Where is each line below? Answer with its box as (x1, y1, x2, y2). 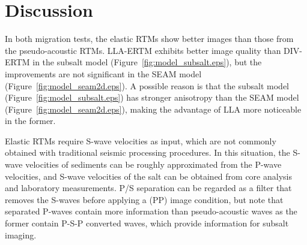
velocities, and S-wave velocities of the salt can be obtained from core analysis (5, 170, 292, 182)
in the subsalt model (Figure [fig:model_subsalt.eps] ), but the (32, 56, 262, 68)
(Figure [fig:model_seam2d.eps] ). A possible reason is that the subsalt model (5, 79, 290, 92)
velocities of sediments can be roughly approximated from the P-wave (25, 158, 282, 171)
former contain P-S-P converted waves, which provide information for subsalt (5, 217, 289, 229)
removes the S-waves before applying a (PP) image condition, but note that (5, 193, 284, 205)
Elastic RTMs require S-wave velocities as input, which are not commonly (5, 134, 276, 147)
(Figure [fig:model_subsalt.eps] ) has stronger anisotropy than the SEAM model (5, 91, 299, 104)
